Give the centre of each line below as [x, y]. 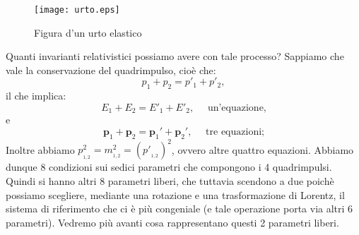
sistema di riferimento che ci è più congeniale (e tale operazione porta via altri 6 [179, 209]
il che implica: [36, 96]
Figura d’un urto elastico [88, 32]
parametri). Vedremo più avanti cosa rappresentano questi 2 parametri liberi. [172, 222]
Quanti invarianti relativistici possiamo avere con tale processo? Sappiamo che [175, 56]
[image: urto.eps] [77, 10]
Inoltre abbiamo [40, 149]
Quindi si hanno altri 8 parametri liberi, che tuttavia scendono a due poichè [170, 180]
